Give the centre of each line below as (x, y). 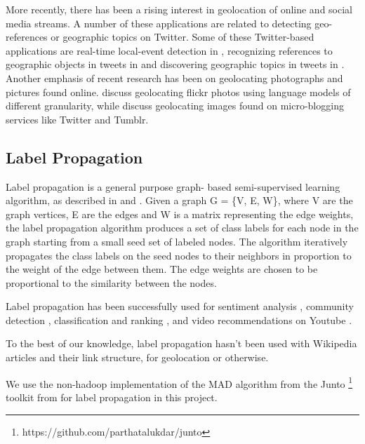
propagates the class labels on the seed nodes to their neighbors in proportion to (179, 255)
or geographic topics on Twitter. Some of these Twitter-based (182, 37)
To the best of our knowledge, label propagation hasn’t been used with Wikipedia (181, 343)
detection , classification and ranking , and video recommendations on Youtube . (179, 319)
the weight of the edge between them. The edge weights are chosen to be (162, 269)
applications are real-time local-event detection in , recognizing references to (169, 50)
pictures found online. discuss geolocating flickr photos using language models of (178, 92)
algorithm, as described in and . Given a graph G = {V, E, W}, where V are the (179, 200)
